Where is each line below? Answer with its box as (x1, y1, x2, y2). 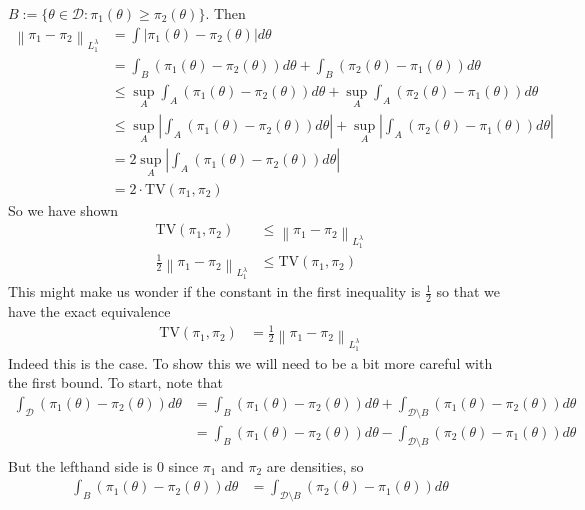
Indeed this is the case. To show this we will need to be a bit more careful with (8, 352, 493, 373)
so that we (436, 281, 500, 302)
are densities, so (266, 455, 364, 476)
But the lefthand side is (8, 455, 153, 476)
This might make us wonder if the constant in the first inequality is (8, 281, 421, 302)
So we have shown (8, 199, 119, 220)
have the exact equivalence (8, 301, 171, 322)
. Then (205, 3, 246, 23)
